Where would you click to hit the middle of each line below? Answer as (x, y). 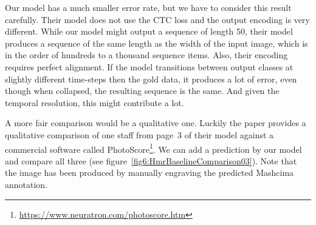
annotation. (26, 184)
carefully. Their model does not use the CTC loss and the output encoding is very (157, 19)
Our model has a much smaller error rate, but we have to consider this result (148, 7)
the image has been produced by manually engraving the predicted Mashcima (149, 173)
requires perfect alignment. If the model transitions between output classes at (149, 66)
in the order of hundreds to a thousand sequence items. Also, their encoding (146, 55)
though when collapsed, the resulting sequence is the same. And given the (142, 91)
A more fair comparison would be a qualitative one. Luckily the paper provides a (156, 123)
